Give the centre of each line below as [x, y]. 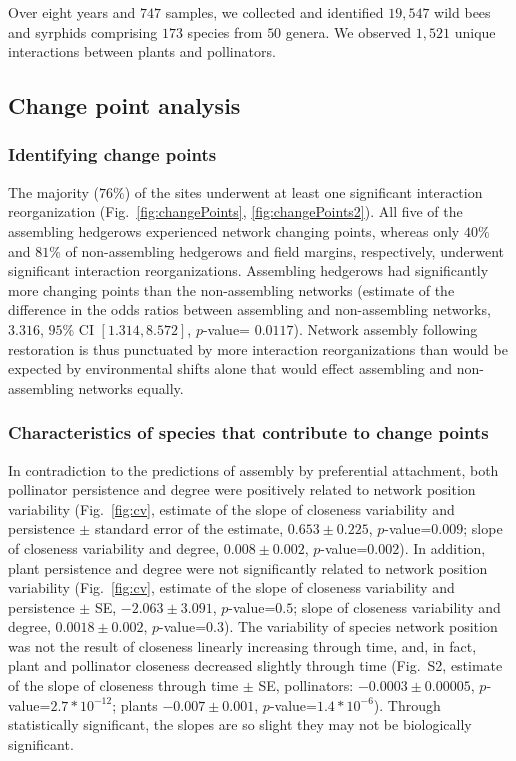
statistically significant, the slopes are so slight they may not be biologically [240, 724]
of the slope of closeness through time [123, 685]
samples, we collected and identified [274, 12]
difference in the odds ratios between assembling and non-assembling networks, [249, 309]
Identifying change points [112, 154]
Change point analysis [124, 105]
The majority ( [54, 191]
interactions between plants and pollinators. [142, 51]
